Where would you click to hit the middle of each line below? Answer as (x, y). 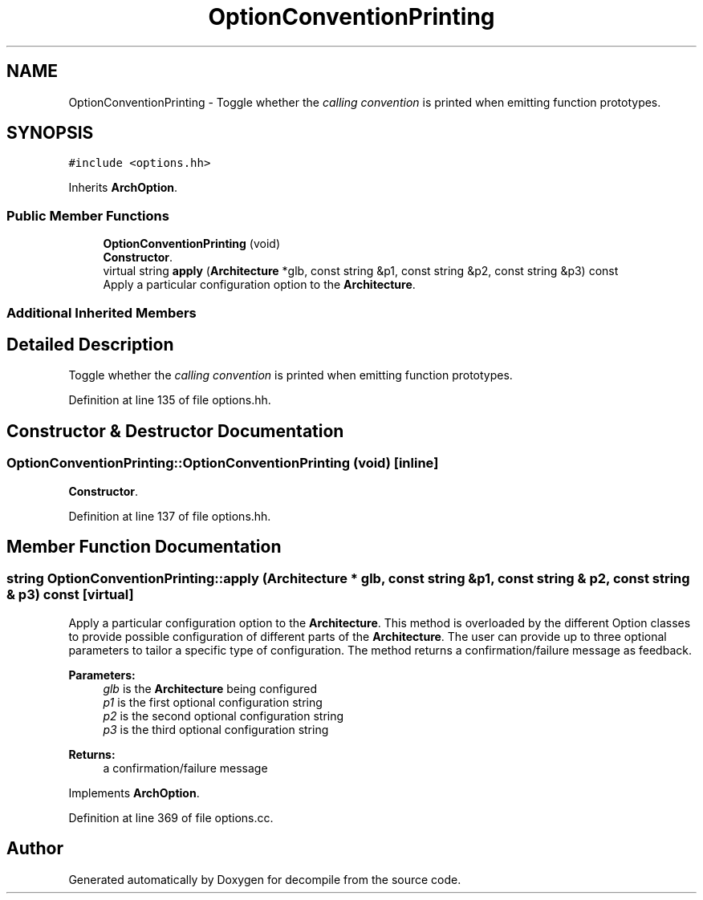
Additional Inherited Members (102, 312)
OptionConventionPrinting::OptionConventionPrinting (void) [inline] (223, 463)
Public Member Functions (88, 215)
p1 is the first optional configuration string (213, 702)
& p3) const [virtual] (70, 595)
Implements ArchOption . (134, 793)
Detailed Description (90, 344)
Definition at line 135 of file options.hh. (170, 400)
